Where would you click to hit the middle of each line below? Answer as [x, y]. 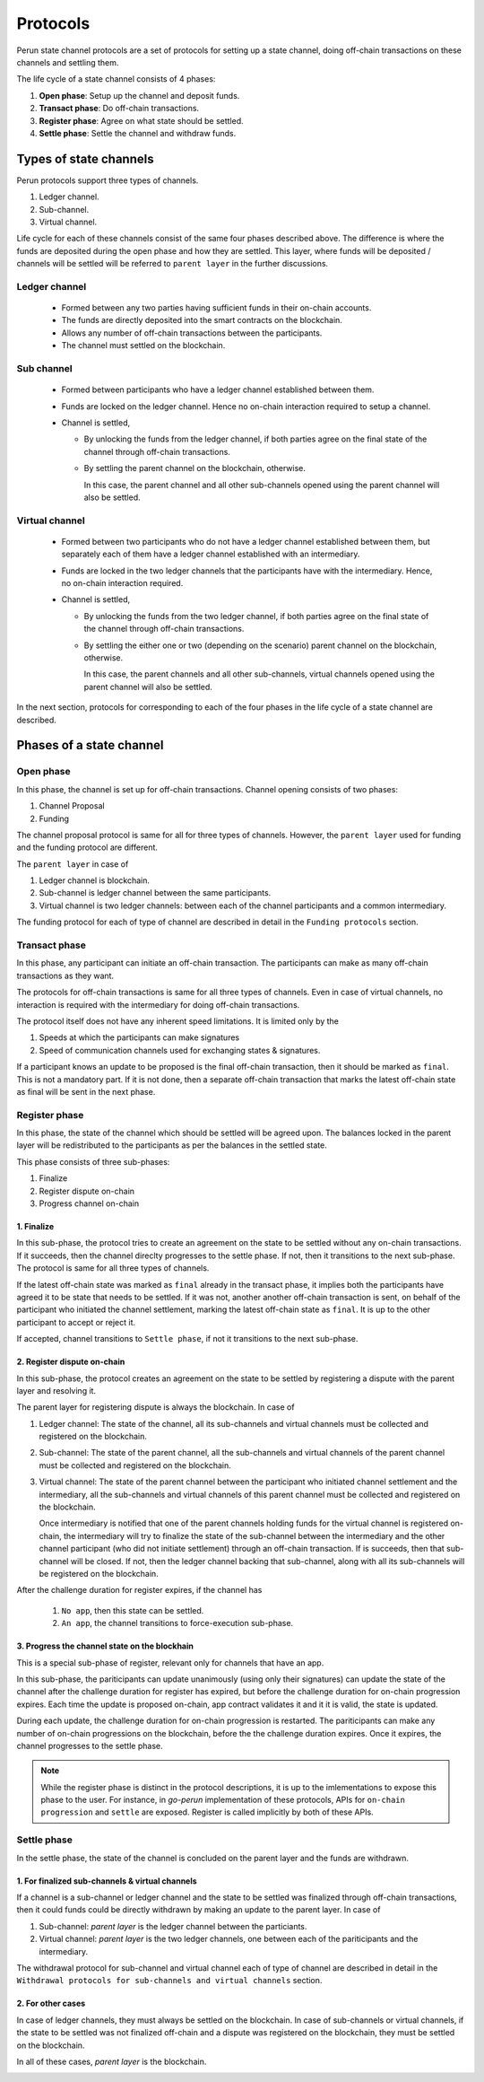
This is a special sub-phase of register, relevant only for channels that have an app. [170, 1662]
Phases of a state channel [90, 745]
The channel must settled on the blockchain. [143, 346]
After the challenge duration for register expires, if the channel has [139, 1590]
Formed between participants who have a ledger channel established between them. [218, 389]
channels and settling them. [68, 62]
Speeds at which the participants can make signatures [139, 1037]
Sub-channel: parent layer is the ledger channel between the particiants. [173, 1926]
